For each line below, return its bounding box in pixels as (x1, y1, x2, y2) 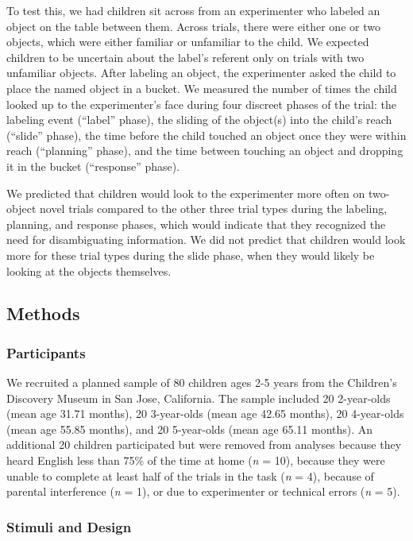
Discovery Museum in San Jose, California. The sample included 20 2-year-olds (6, 389, 391, 406)
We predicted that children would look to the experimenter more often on (6, 184, 365, 201)
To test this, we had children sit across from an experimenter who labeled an (6, 2, 380, 18)
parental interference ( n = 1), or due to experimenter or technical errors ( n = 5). (6, 483, 400, 500)
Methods (6, 301, 80, 326)
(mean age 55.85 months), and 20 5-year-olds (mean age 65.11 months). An (6, 420, 373, 437)
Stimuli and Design (6, 516, 132, 536)
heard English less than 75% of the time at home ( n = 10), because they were (6, 452, 385, 469)
